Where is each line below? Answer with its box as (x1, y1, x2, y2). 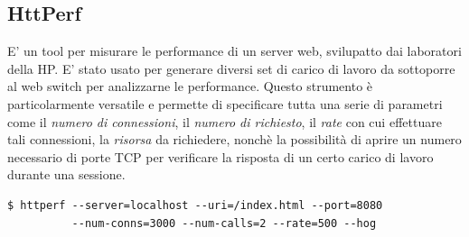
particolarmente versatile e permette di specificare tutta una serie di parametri (7, 94, 443, 113)
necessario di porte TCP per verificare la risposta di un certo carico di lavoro (7, 147, 434, 166)
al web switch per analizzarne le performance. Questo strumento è (7, 77, 373, 96)
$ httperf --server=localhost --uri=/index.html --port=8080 (7, 198, 383, 212)
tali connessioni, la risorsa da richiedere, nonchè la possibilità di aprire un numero (7, 130, 462, 149)
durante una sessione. (7, 165, 126, 184)
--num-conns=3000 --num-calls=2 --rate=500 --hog (71, 216, 377, 230)
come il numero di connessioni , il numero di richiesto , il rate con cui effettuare (7, 112, 442, 131)
